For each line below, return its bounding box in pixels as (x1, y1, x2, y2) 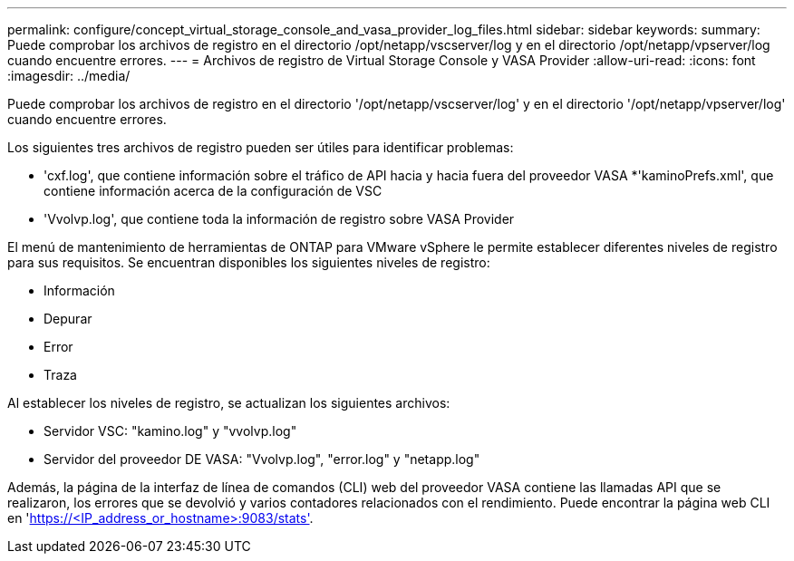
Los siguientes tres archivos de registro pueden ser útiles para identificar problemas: (7, 140, 514, 155)
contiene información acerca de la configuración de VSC (44, 183, 382, 198)
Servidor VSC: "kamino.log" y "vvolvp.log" (44, 423, 297, 439)
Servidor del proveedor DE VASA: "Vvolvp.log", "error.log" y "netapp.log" (44, 451, 480, 467)
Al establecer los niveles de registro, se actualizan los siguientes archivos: (7, 395, 450, 411)
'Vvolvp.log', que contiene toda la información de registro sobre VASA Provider (44, 211, 515, 227)
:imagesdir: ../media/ (7, 68, 131, 83)
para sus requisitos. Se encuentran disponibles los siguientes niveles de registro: (7, 255, 490, 270)
